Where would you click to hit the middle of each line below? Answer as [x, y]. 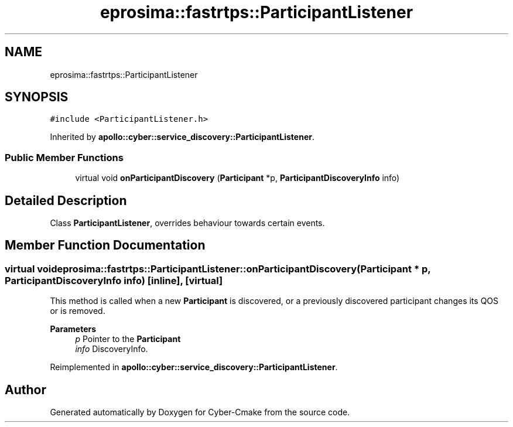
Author [25, 390]
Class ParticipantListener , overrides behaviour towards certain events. [187, 223]
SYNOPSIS [37, 97]
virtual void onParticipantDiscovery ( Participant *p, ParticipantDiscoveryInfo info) [237, 178]
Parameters [73, 329]
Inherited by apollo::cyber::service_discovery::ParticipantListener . [182, 137]
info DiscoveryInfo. [112, 349]
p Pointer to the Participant [128, 339]
